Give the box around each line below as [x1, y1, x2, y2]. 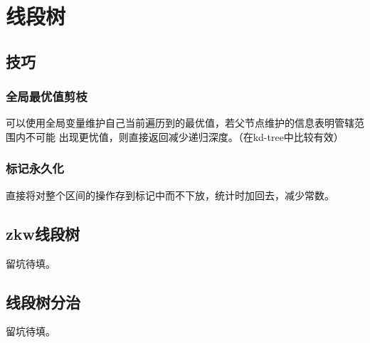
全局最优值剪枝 [6, 88, 88, 105]
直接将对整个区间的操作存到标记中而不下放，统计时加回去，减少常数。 [6, 187, 334, 202]
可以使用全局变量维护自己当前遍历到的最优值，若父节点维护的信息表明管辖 [6, 115, 354, 130]
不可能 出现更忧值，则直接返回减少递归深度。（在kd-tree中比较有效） [25, 129, 344, 144]
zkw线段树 [6, 222, 80, 244]
